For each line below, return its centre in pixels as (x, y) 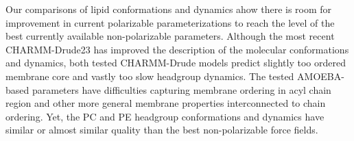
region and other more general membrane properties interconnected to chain (166, 103)
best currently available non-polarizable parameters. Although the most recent (170, 36)
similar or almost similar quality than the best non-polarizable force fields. (162, 130)
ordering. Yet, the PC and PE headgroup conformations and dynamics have (165, 116)
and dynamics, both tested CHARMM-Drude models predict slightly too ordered (176, 63)
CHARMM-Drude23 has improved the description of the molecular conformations (177, 49)
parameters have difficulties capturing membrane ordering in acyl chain (181, 89)
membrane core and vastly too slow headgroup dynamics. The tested (150, 76)
